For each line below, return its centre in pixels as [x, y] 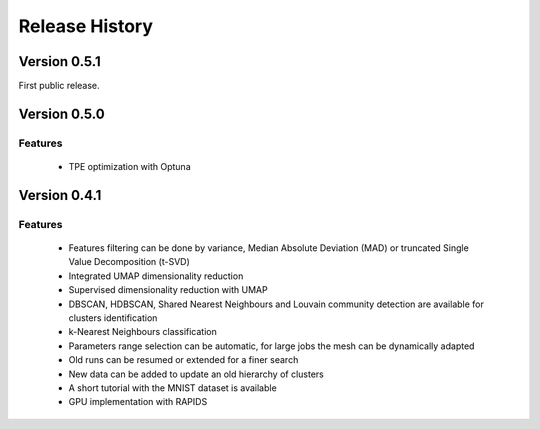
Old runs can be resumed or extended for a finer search [183, 360]
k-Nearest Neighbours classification [142, 332]
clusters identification [113, 317]
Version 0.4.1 [60, 195]
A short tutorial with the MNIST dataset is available [172, 387]
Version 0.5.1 [60, 61]
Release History [86, 26]
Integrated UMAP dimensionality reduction [156, 276]
